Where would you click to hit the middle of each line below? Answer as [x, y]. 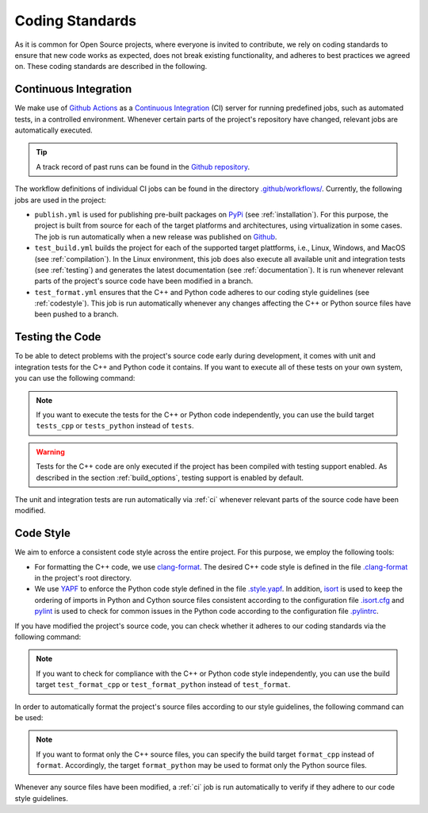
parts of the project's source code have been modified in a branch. [144, 281]
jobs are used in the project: [60, 200]
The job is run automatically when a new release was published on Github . [156, 236]
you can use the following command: [75, 378]
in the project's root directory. [83, 577]
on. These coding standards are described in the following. [111, 67]
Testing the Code [58, 337]
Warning [50, 451]
